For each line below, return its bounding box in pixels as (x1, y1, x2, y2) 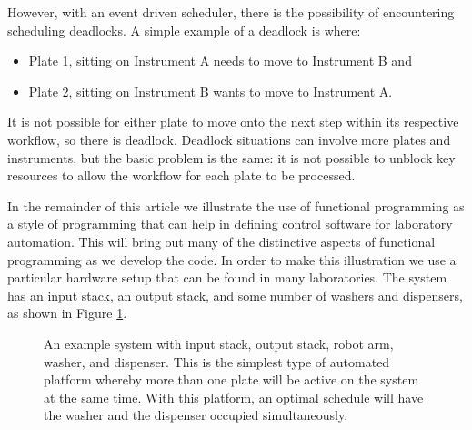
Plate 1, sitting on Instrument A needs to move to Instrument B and (28, 51, 412, 70)
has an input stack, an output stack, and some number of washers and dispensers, (7, 285, 463, 304)
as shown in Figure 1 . (7, 303, 127, 322)
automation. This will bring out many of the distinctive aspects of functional (7, 231, 436, 251)
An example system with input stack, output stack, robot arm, (44, 333, 394, 353)
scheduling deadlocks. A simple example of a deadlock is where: (7, 20, 361, 39)
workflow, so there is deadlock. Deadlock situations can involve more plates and (7, 129, 451, 148)
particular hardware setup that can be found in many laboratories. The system (7, 268, 447, 287)
